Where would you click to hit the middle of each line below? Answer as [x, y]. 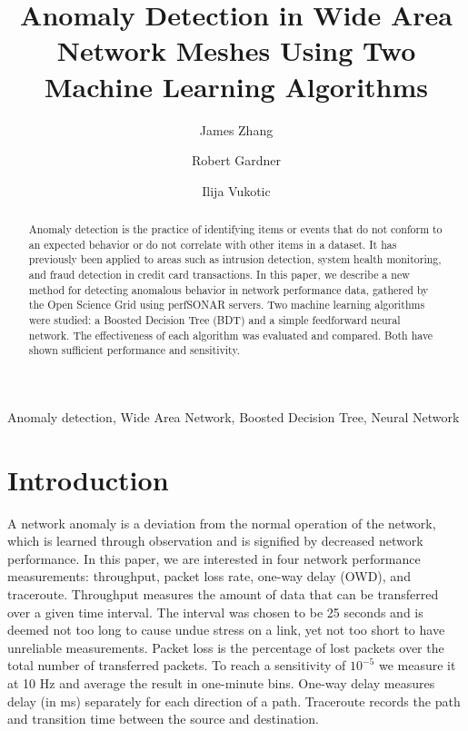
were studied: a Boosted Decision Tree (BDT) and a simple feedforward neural [214, 320]
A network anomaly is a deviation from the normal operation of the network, [222, 523]
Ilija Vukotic [236, 190]
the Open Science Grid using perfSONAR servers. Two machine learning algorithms [227, 305]
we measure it [417, 665]
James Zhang [236, 129]
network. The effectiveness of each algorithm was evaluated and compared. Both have [231, 335]
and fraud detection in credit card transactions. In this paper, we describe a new [219, 275]
